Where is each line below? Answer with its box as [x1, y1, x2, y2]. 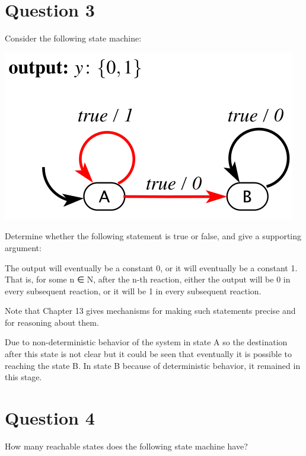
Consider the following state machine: [5, 32, 142, 44]
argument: [5, 241, 42, 253]
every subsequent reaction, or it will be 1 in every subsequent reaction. [5, 284, 262, 297]
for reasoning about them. [5, 316, 99, 328]
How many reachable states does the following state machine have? [5, 439, 248, 452]
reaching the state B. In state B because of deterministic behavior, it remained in [5, 359, 301, 371]
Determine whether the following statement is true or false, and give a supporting [5, 230, 302, 242]
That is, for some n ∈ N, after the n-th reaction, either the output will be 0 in [5, 273, 291, 285]
